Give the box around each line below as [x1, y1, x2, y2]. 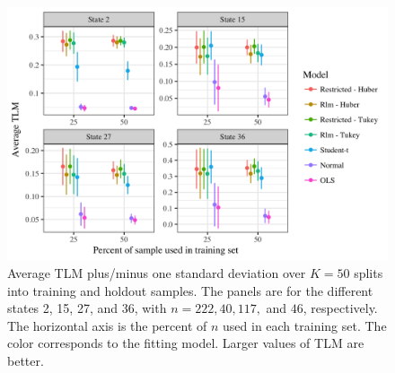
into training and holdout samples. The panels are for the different [7, 281, 373, 299]
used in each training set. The [223, 316, 387, 334]
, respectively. [303, 299, 378, 317]
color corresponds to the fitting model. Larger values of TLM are [7, 334, 364, 352]
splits [354, 263, 383, 282]
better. [7, 351, 44, 369]
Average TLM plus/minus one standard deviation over [7, 263, 306, 282]
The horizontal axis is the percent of [7, 316, 207, 334]
